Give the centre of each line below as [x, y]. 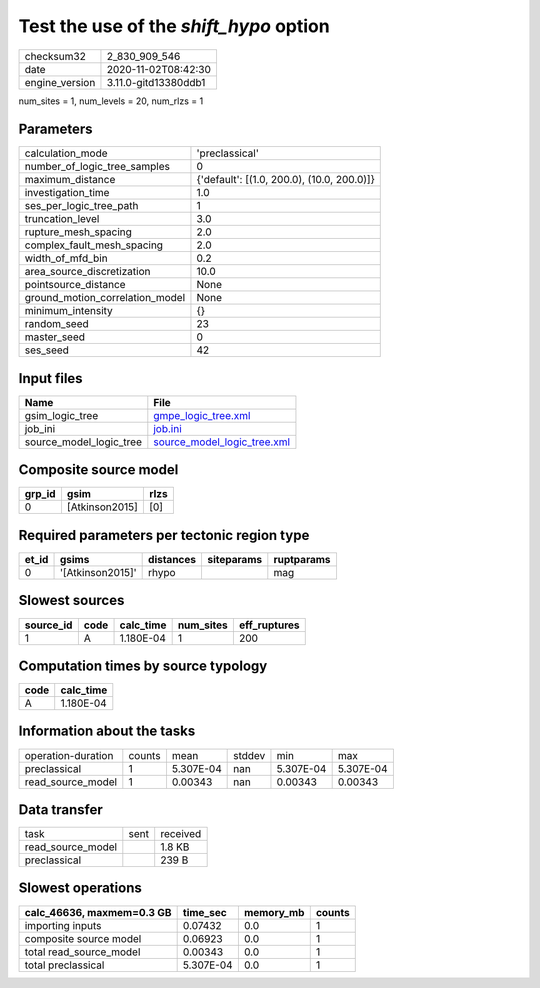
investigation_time [67, 193]
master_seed [54, 337]
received [181, 834]
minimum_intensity [69, 311]
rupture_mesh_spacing [78, 232]
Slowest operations [80, 888]
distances [172, 559]
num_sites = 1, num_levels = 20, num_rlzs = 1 [111, 101]
